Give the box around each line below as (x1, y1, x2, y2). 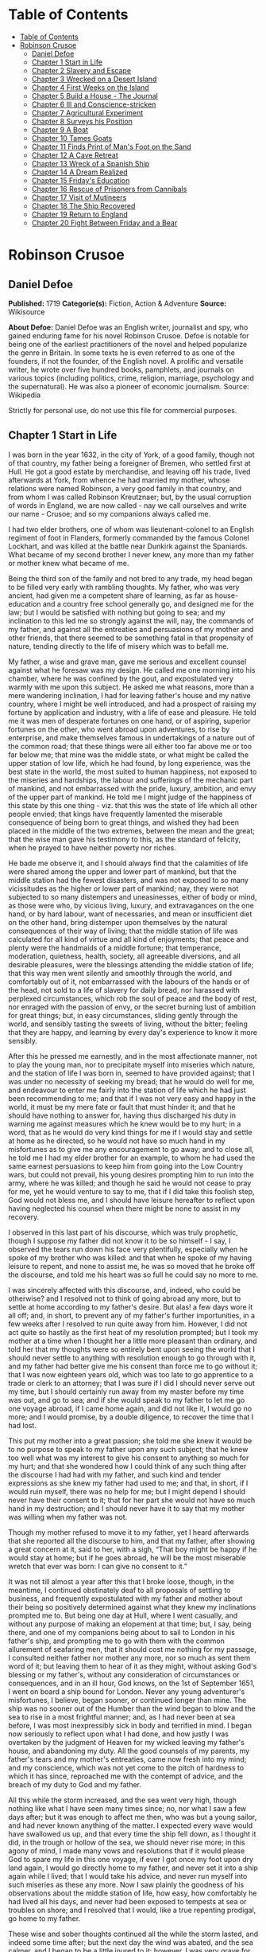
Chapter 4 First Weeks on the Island (31, 82, 149, 92)
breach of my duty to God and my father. (8, 1779, 141, 1789)
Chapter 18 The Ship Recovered (31, 201, 136, 210)
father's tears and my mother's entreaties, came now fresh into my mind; (8, 1754, 247, 1764)
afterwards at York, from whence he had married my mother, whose (8, 475, 230, 485)
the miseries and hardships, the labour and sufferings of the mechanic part (8, 775, 253, 785)
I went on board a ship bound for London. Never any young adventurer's (8, 1686, 245, 1696)
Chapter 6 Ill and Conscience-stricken (31, 100, 156, 109)
